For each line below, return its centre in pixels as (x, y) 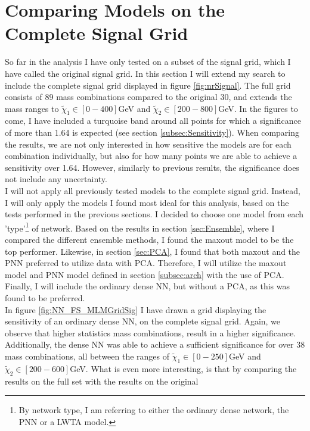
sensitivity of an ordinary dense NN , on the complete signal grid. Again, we (143, 321)
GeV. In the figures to (258, 108)
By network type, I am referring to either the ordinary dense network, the (154, 410)
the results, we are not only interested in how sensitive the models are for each (148, 144)
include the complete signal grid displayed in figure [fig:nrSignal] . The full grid (148, 85)
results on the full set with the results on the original (102, 381)
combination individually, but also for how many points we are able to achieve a (151, 156)
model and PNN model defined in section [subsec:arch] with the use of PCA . (145, 274)
